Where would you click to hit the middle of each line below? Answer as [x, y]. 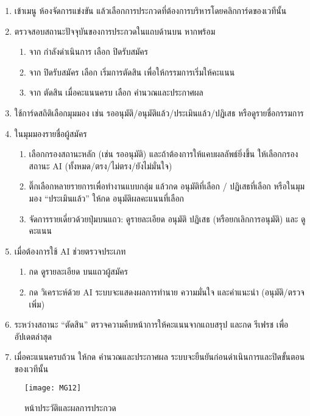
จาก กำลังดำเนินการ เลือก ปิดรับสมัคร [88, 51]
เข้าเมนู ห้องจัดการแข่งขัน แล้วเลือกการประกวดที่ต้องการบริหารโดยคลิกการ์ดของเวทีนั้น [150, 10]
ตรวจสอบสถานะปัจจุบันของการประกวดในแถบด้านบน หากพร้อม [115, 31]
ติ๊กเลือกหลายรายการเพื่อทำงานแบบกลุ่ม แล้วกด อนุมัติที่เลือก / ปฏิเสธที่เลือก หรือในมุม [167, 186]
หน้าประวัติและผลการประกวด [70, 408]
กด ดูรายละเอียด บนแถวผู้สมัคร [78, 271]
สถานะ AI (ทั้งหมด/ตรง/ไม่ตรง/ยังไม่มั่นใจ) [100, 165]
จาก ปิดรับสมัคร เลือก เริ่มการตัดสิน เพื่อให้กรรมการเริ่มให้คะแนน [132, 72]
